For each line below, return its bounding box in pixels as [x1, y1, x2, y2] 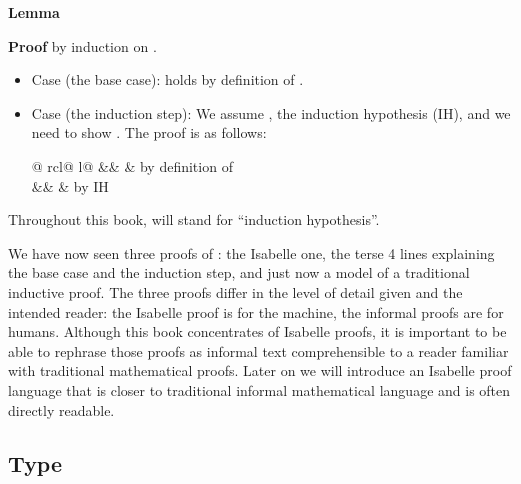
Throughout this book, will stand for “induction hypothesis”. [8, 209, 380, 230]
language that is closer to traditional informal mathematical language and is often [8, 379, 511, 400]
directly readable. [8, 399, 115, 420]
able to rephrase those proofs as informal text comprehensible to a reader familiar [8, 340, 509, 361]
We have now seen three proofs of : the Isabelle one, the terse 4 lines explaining [8, 242, 495, 263]
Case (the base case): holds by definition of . [31, 69, 304, 90]
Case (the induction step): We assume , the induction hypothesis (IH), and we [31, 102, 511, 123]
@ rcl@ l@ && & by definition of [31, 155, 233, 176]
